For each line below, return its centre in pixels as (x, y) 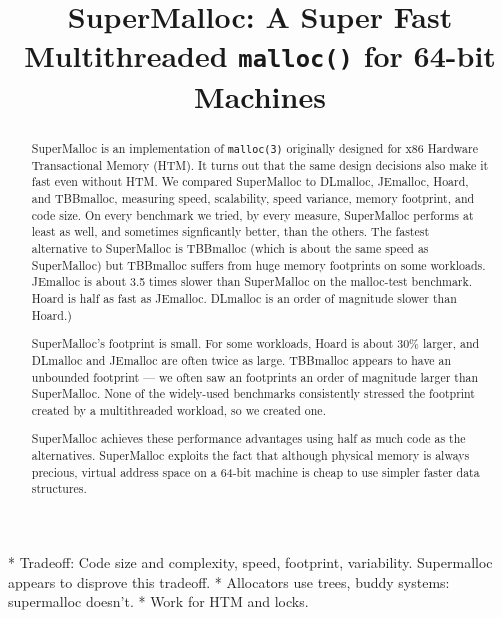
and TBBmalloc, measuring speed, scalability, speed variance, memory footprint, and (253, 198)
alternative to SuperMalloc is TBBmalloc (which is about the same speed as (230, 248)
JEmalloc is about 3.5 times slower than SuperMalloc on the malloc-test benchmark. (252, 281)
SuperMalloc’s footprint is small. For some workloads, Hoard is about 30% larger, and (255, 343)
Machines (260, 95)
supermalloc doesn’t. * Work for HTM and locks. (158, 601)
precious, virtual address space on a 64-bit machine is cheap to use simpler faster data (255, 471)
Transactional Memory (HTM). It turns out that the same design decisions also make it (260, 164)
